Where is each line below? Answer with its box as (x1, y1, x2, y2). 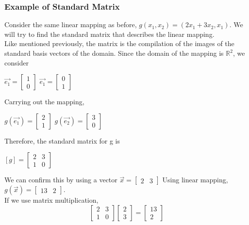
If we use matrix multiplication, (4, 195, 99, 205)
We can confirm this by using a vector (4, 175, 117, 185)
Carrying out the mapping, (4, 96, 84, 107)
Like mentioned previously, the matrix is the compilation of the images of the (4, 38, 234, 48)
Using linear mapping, (162, 175, 228, 185)
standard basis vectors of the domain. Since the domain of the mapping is (4, 48, 224, 58)
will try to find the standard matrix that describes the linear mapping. (4, 29, 215, 39)
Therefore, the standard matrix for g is (4, 135, 120, 145)
